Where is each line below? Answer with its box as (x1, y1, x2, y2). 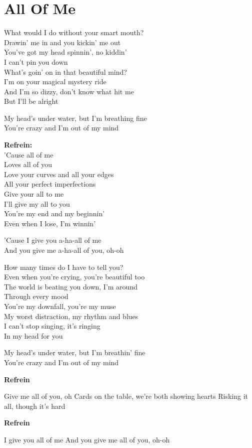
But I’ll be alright (4, 96, 58, 106)
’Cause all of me (4, 149, 53, 160)
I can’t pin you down (4, 56, 68, 67)
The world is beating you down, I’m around (4, 281, 137, 291)
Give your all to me (4, 189, 64, 199)
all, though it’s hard (4, 400, 65, 411)
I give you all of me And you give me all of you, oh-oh (4, 434, 170, 444)
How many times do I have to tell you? (4, 261, 123, 272)
